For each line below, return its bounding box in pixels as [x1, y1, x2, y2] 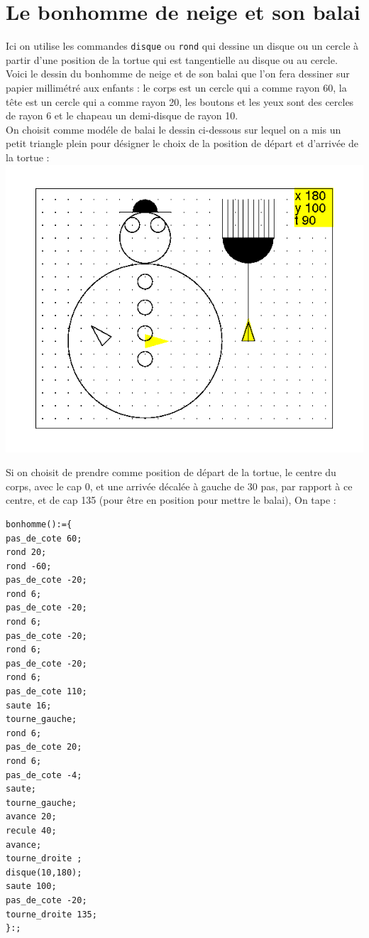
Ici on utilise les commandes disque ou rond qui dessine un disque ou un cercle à [6, 38, 359, 53]
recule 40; [6, 825, 57, 836]
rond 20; [6, 547, 47, 558]
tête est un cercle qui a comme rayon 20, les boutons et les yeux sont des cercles [6, 94, 354, 109]
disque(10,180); [6, 867, 82, 878]
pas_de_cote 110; [6, 686, 87, 697]
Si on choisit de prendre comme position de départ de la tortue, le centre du [6, 465, 336, 480]
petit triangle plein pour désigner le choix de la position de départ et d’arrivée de [6, 136, 359, 151]
